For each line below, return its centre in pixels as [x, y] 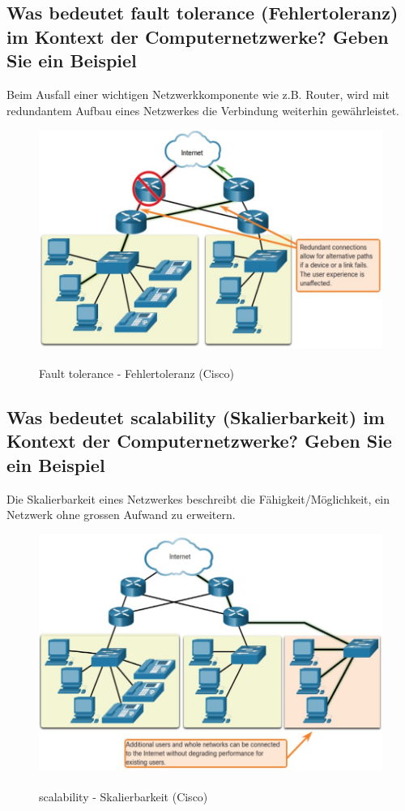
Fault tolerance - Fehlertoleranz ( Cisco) [136, 373]
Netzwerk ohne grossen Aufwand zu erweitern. [121, 515]
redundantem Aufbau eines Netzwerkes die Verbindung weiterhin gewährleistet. [203, 110]
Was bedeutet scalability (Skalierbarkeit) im [196, 417]
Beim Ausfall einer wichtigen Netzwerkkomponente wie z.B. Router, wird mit [198, 94]
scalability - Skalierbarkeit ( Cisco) [124, 796]
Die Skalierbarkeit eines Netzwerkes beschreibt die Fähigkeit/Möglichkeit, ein [198, 498]
